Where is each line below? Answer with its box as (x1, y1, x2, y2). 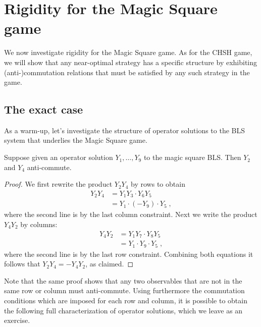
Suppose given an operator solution (4, 152, 113, 162)
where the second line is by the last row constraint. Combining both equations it (4, 248, 253, 259)
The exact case (4, 101, 83, 117)
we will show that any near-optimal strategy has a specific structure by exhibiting (4, 57, 257, 67)
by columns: (20, 219, 58, 229)
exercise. (4, 315, 30, 325)
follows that (4, 258, 40, 269)
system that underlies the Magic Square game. (4, 135, 147, 145)
